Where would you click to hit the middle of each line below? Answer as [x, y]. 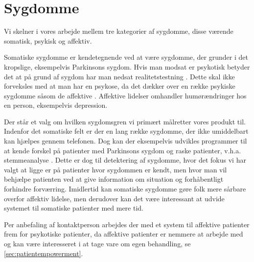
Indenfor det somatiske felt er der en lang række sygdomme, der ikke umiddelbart [126, 131]
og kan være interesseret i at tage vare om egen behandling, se [97, 243]
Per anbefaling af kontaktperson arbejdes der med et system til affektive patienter [127, 224]
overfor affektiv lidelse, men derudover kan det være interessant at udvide [114, 198]
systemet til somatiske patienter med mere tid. [74, 208]
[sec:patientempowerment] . [44, 253]
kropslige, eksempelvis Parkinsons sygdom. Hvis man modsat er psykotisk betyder [127, 66]
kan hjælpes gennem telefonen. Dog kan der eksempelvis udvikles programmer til [126, 141]
